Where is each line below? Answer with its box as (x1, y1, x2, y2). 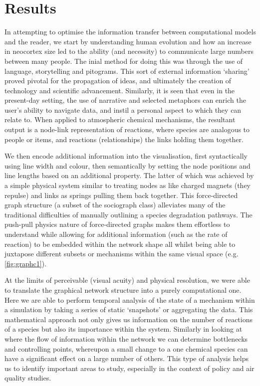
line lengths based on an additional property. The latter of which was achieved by (4, 170, 254, 181)
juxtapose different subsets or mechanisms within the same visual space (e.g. (4, 248, 239, 259)
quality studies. (4, 373, 51, 383)
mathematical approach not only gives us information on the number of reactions (4, 314, 253, 324)
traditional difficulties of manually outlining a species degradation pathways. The (4, 209, 253, 219)
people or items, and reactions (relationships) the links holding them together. (4, 134, 244, 144)
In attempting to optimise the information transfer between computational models (4, 26, 256, 37)
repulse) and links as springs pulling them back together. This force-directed (4, 190, 238, 200)
